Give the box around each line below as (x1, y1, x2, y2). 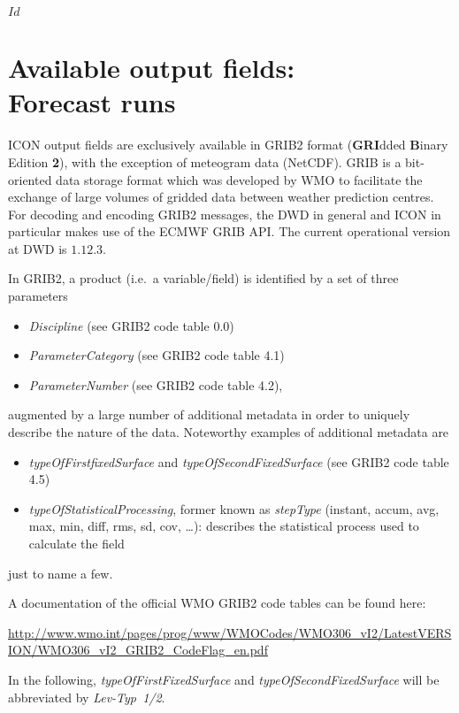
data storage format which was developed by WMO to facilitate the (56, 170, 423, 188)
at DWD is (8, 239, 67, 257)
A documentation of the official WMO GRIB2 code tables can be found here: (8, 594, 426, 612)
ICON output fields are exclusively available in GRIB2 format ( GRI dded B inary (8, 135, 448, 154)
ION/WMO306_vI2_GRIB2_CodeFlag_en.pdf (8, 640, 268, 659)
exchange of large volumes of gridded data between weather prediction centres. (8, 188, 434, 206)
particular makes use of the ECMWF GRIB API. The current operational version (8, 222, 451, 241)
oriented (8, 170, 52, 188)
